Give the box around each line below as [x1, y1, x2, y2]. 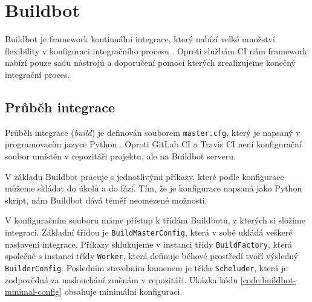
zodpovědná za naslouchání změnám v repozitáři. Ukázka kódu [5, 273, 238, 286]
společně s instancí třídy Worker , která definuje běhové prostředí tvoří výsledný [5, 249, 298, 262]
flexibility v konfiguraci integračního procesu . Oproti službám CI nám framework [5, 44, 307, 57]
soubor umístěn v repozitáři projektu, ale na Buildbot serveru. [5, 149, 236, 162]
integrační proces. [5, 68, 70, 80]
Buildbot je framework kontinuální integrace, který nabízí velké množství [5, 33, 275, 45]
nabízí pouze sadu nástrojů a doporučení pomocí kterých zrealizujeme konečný [5, 56, 296, 69]
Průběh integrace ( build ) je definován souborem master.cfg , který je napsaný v [5, 126, 301, 138]
